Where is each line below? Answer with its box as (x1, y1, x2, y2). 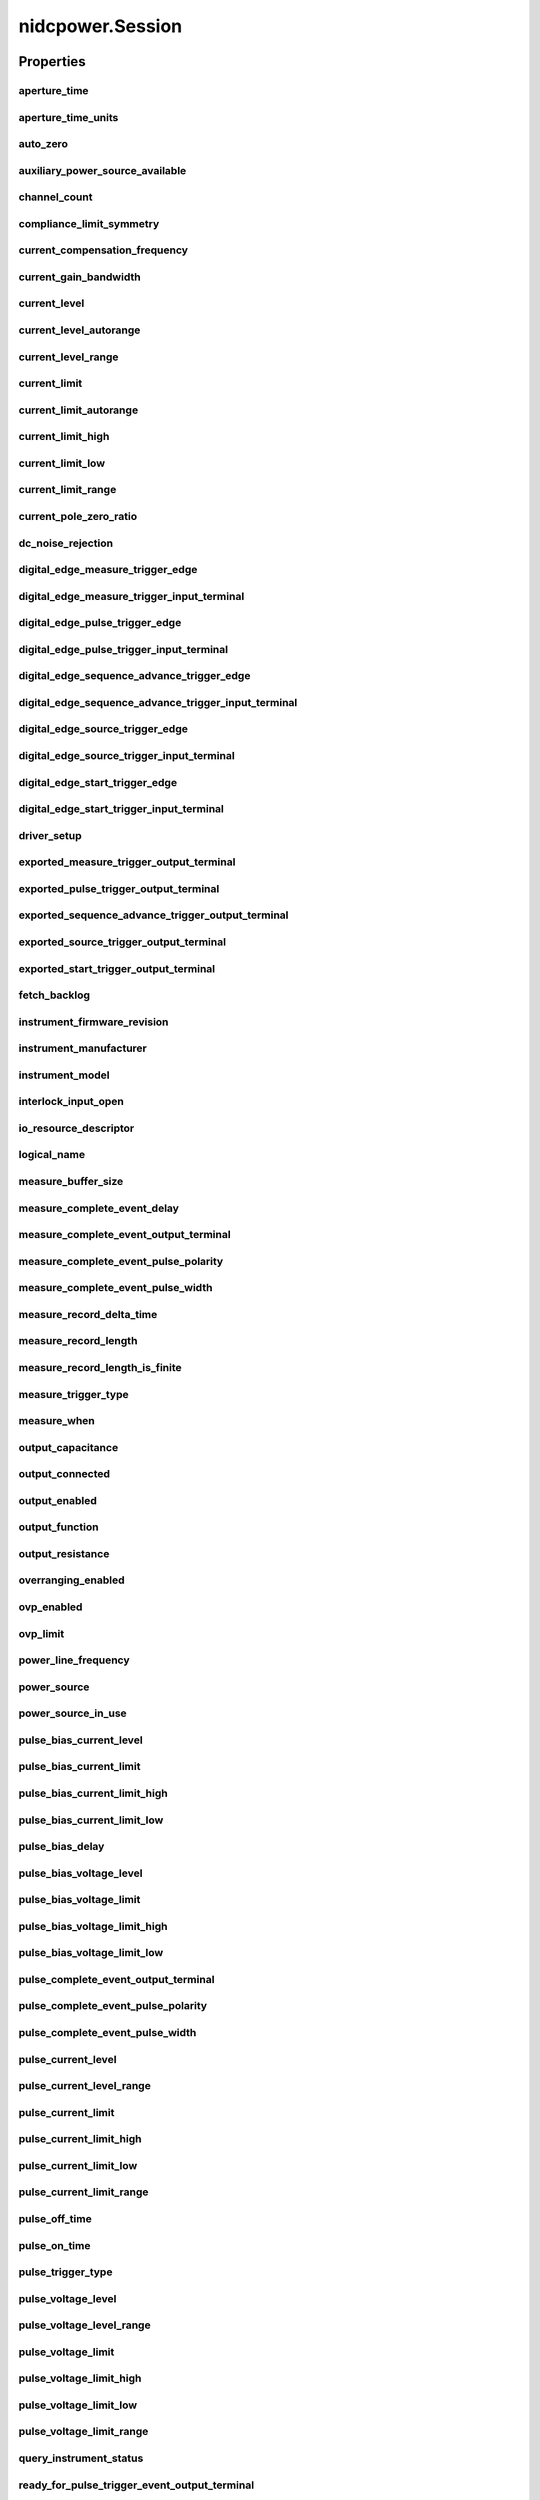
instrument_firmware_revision (18, 1015, 169, 1029)
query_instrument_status (18, 2451, 144, 2465)
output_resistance (18, 1546, 110, 1560)
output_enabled (18, 1493, 97, 1507)
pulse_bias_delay (18, 1840, 105, 1854)
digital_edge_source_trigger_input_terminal (18, 749, 235, 762)
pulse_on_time (18, 2238, 91, 2252)
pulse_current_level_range (18, 2079, 152, 2093)
